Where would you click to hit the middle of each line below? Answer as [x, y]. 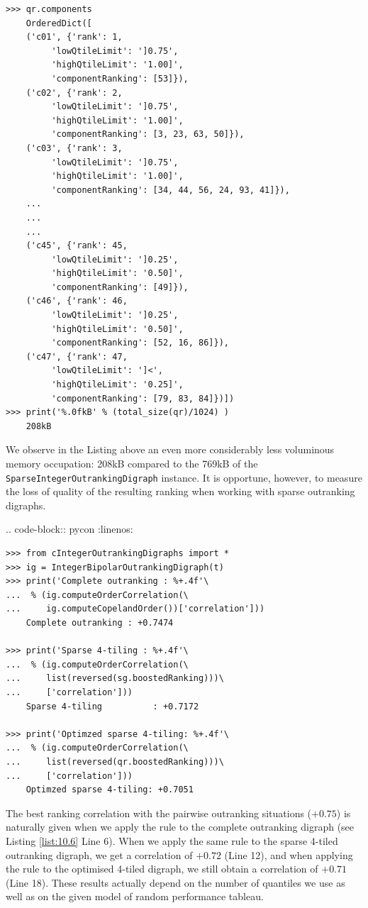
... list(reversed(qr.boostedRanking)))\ [115, 762]
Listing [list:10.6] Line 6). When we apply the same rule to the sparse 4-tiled [172, 840]
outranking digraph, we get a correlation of [99, 854]
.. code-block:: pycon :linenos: [69, 529]
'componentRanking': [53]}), [120, 78]
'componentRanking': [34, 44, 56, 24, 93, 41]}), [171, 190]
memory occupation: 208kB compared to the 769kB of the [132, 463]
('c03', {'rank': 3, [74, 148]
